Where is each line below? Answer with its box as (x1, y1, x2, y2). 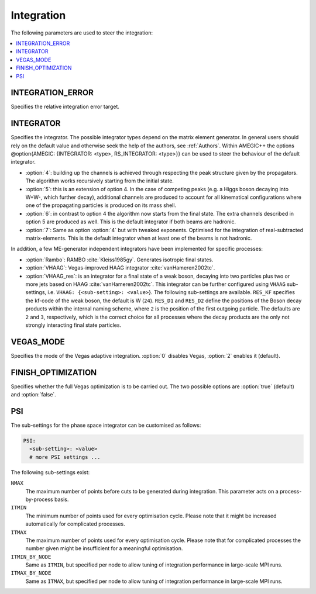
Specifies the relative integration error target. (11, 103, 120, 110)
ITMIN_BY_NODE (11, 553, 51, 560)
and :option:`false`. (11, 391, 57, 398)
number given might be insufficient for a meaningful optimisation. (25, 545, 183, 552)
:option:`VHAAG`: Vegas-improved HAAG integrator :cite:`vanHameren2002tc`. (25, 264, 215, 271)
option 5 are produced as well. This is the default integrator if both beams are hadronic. (25, 218, 236, 225)
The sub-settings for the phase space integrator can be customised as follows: (11, 422, 201, 429)
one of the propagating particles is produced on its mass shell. (25, 202, 177, 209)
